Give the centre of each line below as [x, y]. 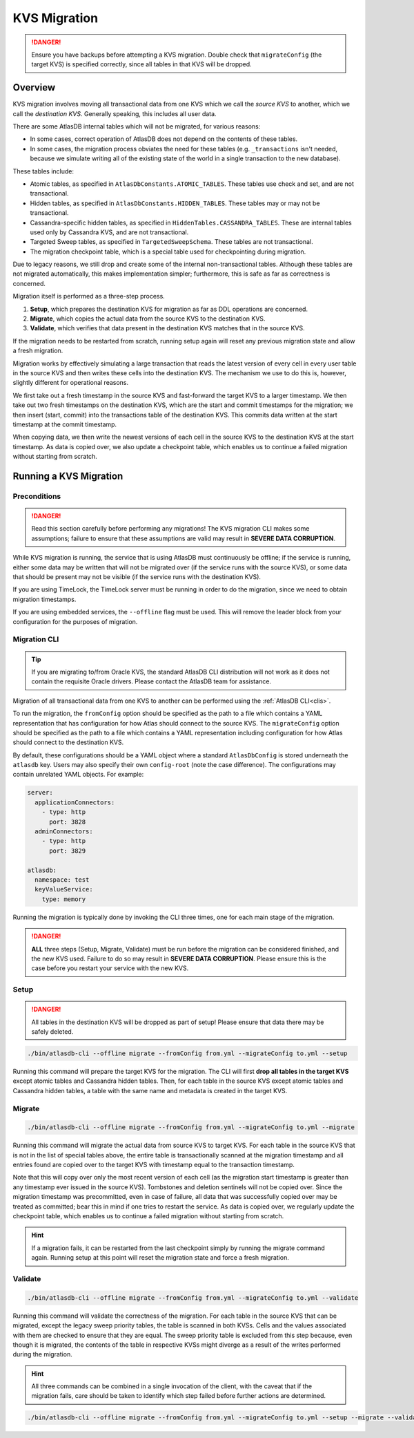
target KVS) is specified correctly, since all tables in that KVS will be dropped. [141, 64]
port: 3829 [68, 851]
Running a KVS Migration [68, 476]
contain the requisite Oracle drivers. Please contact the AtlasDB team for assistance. [151, 681]
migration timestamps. [45, 599]
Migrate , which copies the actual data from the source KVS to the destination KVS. [148, 319]
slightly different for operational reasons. [71, 383]
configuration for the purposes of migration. [75, 621]
